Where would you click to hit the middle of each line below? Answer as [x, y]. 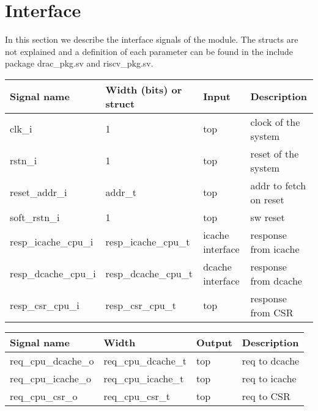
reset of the [275, 153]
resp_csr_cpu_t [141, 305]
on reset [267, 199]
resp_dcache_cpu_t [149, 274]
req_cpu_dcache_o [52, 360]
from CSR [272, 312]
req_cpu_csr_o [44, 396]
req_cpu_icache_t [144, 378]
